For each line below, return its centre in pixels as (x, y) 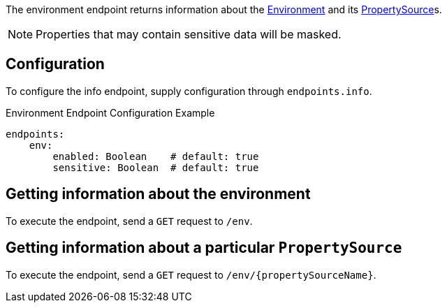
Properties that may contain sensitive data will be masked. (189, 34)
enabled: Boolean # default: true (156, 156)
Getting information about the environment (158, 194)
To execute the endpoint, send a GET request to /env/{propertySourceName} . (191, 274)
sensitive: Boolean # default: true (156, 167)
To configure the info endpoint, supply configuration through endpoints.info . (189, 91)
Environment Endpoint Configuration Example (110, 112)
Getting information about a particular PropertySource (204, 248)
